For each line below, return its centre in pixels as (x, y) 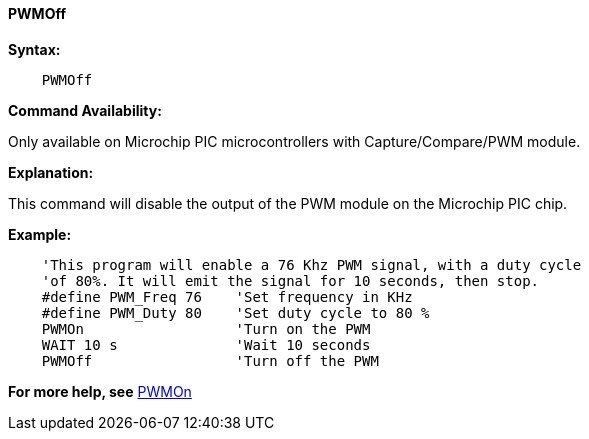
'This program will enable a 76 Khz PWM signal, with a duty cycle (311, 264)
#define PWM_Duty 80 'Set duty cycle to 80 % (235, 312)
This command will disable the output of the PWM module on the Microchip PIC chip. (288, 203)
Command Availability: (85, 110)
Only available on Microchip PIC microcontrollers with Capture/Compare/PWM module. (294, 141)
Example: (40, 234)
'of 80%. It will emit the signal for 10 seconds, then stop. (290, 280)
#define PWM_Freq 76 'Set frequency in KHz (227, 296)
